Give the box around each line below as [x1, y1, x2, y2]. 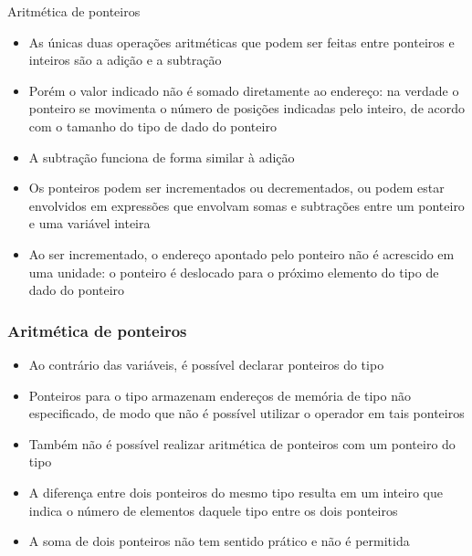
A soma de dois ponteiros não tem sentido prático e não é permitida [28, 531, 410, 551]
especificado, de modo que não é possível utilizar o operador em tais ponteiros [28, 404, 465, 423]
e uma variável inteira [28, 214, 151, 233]
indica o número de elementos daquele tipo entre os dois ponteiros [28, 500, 398, 519]
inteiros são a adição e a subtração [28, 50, 222, 69]
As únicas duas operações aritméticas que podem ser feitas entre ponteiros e [28, 32, 455, 51]
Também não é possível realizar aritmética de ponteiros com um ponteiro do [28, 434, 456, 453]
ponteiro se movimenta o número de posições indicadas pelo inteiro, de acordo [28, 99, 466, 118]
